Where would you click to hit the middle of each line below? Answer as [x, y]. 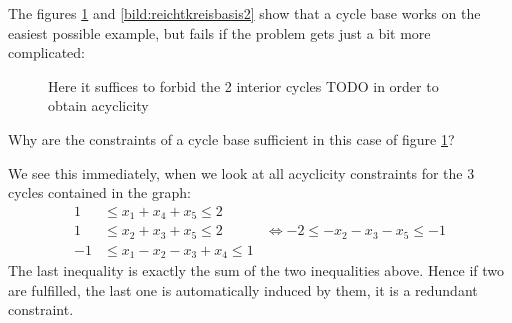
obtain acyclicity [98, 105]
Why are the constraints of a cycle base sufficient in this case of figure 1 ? [231, 138]
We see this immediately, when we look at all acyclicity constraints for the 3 [241, 172]
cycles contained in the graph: [99, 192]
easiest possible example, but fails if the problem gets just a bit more [219, 32]
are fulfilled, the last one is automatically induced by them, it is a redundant [243, 289]
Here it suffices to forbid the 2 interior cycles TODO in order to [243, 85]
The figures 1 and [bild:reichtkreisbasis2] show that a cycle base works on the [244, 13]
